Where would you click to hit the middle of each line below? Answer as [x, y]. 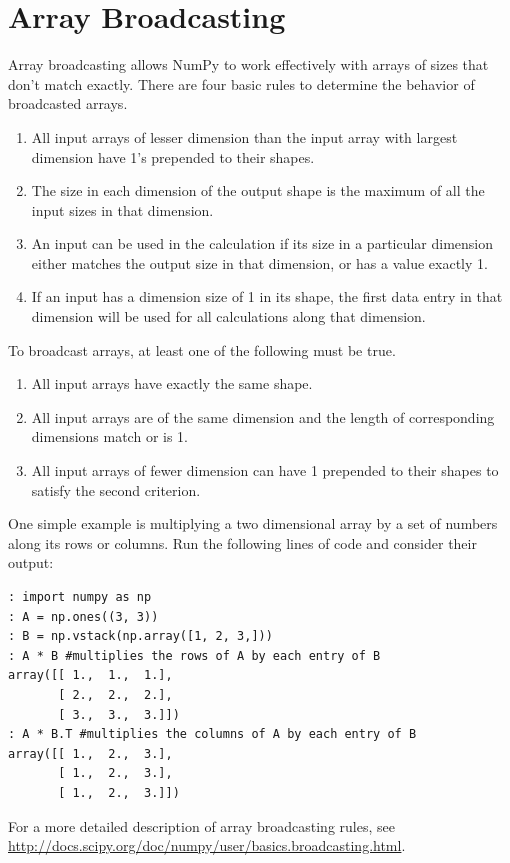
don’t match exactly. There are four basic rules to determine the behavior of [241, 83]
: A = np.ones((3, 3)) [83, 616]
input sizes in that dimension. [122, 209]
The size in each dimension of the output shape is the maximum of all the [258, 190]
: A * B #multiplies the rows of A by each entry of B [194, 655]
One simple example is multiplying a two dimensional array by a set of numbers [253, 523]
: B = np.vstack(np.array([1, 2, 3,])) [140, 636]
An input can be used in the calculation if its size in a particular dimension [262, 243]
